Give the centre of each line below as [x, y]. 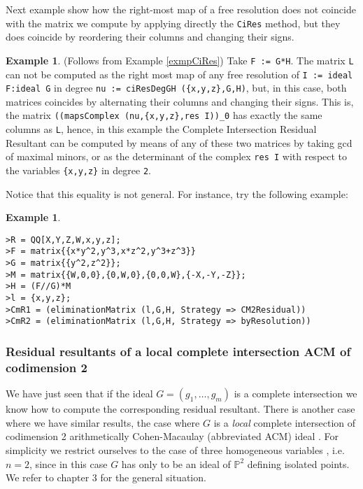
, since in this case [69, 463]
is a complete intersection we [296, 394]
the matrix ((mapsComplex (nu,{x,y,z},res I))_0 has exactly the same [164, 115]
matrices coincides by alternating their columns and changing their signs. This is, [180, 101]
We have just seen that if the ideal [79, 394]
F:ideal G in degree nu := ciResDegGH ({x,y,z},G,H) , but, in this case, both [176, 88]
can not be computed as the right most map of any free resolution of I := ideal [179, 74]
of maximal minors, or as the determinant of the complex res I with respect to [177, 156]
